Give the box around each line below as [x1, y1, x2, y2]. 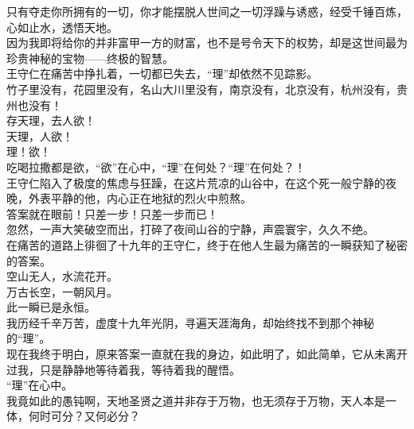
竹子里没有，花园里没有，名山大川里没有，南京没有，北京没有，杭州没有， [6, 80, 396, 97]
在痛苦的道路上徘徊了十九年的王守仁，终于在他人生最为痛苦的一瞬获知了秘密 [6, 236, 408, 253]
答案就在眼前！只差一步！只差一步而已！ [6, 205, 218, 222]
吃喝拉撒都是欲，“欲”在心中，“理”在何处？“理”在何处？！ [6, 158, 306, 175]
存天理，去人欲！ [6, 112, 96, 129]
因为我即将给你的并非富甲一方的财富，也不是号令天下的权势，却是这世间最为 [6, 34, 408, 51]
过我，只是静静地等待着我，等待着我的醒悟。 [6, 361, 240, 377]
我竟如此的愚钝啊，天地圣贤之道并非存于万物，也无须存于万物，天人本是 [6, 392, 385, 408]
